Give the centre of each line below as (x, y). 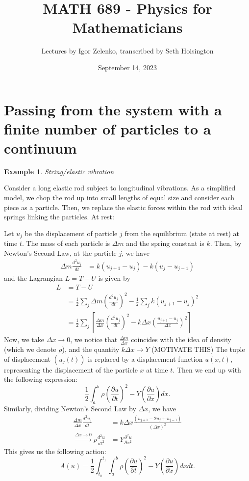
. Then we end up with (207, 369)
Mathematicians (127, 27)
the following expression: (41, 379)
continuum (40, 147)
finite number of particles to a (108, 128)
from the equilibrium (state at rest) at (182, 233)
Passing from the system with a (113, 109)
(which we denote (30, 349)
